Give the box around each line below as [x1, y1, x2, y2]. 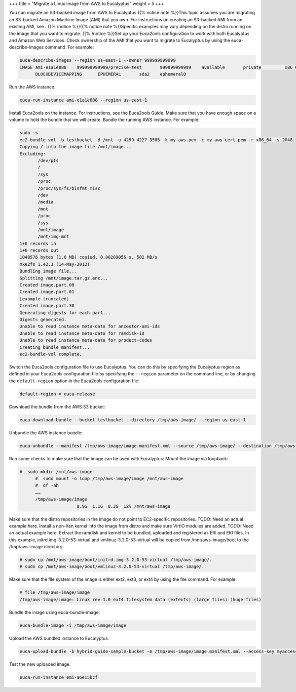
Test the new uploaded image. [9, 661, 71, 667]
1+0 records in [19, 241, 56, 246]
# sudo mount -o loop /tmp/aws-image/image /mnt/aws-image [35, 476, 184, 481]
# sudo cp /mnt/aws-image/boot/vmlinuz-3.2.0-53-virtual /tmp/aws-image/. [19, 564, 205, 570]
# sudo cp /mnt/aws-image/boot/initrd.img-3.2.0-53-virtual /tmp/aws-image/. [19, 557, 212, 563]
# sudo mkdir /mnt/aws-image [19, 469, 93, 474]
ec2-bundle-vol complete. [19, 351, 82, 357]
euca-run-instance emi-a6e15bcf [19, 674, 98, 680]
